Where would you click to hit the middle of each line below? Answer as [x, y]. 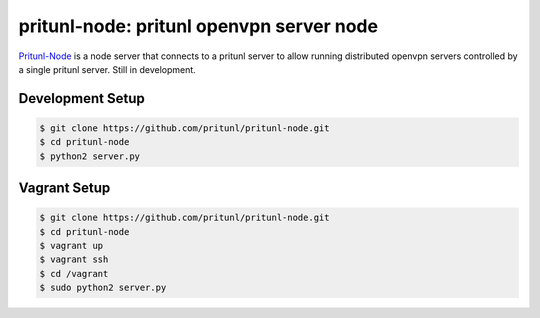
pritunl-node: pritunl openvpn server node [198, 26]
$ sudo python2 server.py [103, 288]
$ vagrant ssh [74, 259]
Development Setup [81, 98]
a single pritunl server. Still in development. [107, 69]
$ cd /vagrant [74, 273]
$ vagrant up [71, 246]
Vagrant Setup [64, 188]
